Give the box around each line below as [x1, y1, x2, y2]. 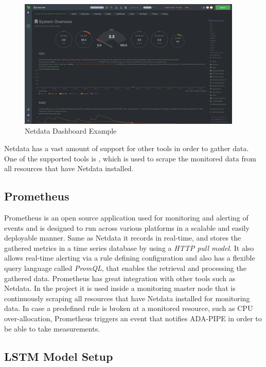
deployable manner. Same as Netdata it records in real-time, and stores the [4, 232, 241, 243]
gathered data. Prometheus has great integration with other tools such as [4, 272, 236, 283]
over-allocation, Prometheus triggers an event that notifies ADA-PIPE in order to [4, 313, 262, 323]
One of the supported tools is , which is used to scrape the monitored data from [4, 153, 256, 163]
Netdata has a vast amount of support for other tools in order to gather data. [4, 143, 249, 154]
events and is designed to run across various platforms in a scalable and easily [4, 222, 250, 233]
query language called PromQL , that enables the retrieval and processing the [4, 263, 246, 273]
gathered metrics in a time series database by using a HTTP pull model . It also [4, 242, 254, 253]
